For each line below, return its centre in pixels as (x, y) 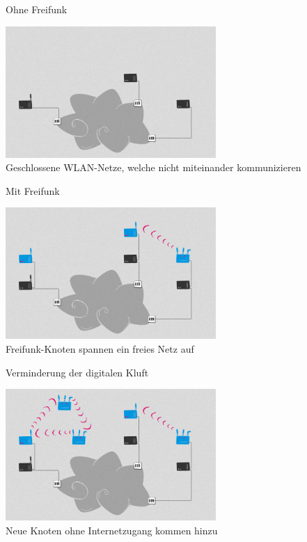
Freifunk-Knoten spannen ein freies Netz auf (100, 348)
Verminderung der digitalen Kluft (77, 372)
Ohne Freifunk (37, 9)
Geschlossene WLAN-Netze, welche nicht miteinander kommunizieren (153, 167)
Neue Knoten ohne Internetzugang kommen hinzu (112, 530)
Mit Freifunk (33, 190)
